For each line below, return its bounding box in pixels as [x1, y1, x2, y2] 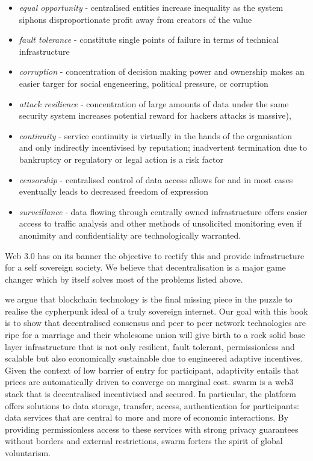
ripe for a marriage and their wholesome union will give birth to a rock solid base [5, 328, 305, 341]
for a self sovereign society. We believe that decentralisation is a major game [5, 261, 286, 274]
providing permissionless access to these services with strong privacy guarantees [5, 422, 299, 435]
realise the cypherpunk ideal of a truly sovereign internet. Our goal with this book [5, 304, 308, 317]
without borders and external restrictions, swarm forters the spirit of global [5, 434, 283, 447]
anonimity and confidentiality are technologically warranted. [19, 228, 241, 241]
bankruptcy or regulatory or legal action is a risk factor [19, 152, 223, 165]
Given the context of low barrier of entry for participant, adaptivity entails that [5, 363, 299, 376]
